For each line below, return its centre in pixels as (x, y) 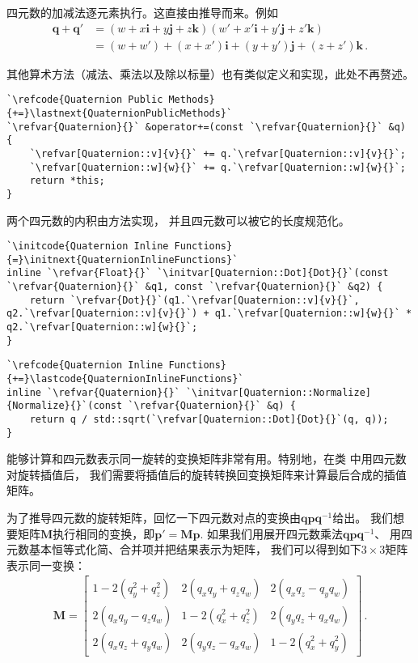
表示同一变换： (46, 565)
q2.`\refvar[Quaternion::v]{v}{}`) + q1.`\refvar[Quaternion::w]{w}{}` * (209, 314)
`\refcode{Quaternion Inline (85, 365)
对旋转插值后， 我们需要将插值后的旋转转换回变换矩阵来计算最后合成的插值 (207, 474)
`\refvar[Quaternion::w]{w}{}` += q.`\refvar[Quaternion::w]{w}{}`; (217, 167)
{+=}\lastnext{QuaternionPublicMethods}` (120, 113)
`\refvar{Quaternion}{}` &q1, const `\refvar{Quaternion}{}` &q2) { (195, 287)
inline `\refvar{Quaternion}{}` (93, 392)
